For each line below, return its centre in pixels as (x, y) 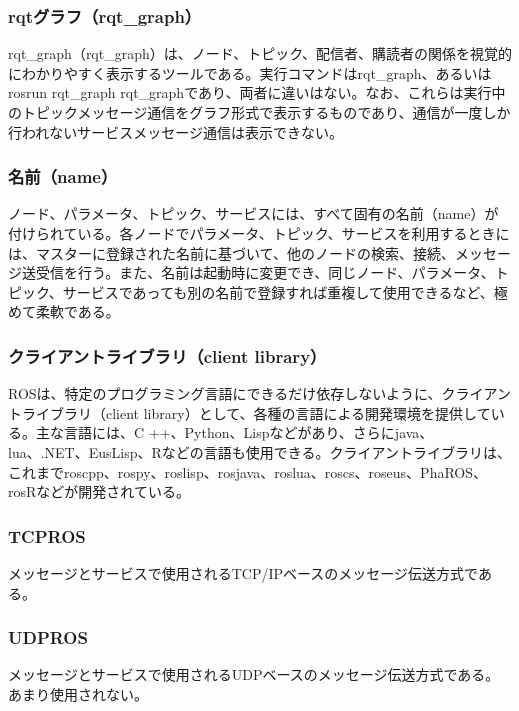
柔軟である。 (77, 311)
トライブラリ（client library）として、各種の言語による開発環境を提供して (249, 412)
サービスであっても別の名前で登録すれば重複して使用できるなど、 (278, 291)
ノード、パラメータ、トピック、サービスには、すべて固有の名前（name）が (253, 213)
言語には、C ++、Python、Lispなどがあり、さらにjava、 (248, 432)
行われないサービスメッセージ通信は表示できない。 (176, 131)
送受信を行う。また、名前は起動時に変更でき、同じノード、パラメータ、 (258, 272)
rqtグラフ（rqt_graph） (105, 15)
